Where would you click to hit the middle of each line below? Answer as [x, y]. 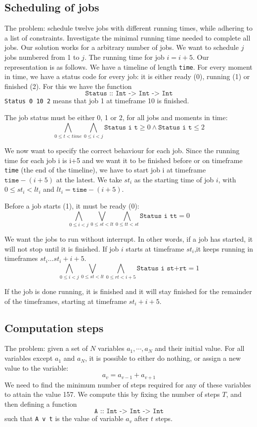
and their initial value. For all [200, 348]
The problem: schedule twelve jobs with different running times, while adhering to [129, 28]
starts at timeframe [155, 248]
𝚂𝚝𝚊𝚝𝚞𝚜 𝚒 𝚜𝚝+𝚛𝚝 [162, 268]
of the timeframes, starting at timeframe [66, 301]
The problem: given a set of [46, 348]
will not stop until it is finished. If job [62, 248]
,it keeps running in [224, 248]
